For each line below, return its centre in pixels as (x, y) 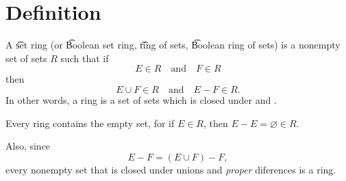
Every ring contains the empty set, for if (90, 123)
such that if (85, 58)
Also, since (28, 146)
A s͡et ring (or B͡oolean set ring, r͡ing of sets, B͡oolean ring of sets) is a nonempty (173, 45)
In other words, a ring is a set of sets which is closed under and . (141, 99)
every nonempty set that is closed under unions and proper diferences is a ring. (171, 169)
